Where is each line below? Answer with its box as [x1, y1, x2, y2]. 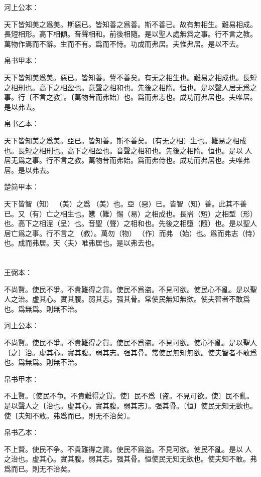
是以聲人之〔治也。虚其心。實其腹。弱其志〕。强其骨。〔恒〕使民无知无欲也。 [4, 400, 257, 410]
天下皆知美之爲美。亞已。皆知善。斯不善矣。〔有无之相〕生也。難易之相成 [4, 135, 246, 145]
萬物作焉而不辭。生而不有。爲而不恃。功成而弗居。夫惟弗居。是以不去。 [4, 38, 243, 49]
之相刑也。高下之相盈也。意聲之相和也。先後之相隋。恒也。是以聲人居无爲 [4, 82, 250, 92]
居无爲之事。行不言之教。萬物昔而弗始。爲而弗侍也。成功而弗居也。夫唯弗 [4, 155, 250, 165]
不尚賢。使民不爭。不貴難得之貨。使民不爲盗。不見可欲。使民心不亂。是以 [4, 284, 250, 294]
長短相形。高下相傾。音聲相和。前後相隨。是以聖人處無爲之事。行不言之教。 [4, 29, 257, 39]
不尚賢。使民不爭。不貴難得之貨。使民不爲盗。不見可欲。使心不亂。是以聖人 [4, 337, 257, 348]
